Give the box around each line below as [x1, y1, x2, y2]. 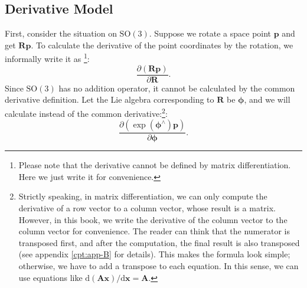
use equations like [18, 271, 83, 283]
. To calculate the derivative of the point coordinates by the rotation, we [31, 38, 293, 51]
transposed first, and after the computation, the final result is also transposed [18, 236, 300, 248]
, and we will [244, 93, 290, 106]
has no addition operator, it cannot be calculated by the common [58, 81, 295, 94]
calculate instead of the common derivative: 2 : [5, 105, 168, 119]
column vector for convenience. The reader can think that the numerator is [18, 225, 290, 237]
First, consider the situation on [5, 27, 117, 40]
